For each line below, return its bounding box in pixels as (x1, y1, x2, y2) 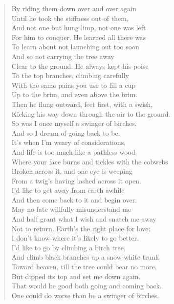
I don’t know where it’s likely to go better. (11, 233, 139, 243)
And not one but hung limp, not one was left (11, 22, 146, 33)
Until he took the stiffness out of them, (11, 13, 129, 23)
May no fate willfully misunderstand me (11, 204, 131, 214)
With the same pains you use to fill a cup (11, 80, 136, 90)
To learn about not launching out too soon (11, 41, 139, 52)
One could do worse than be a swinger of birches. (11, 290, 159, 300)
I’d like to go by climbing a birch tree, (11, 242, 126, 252)
